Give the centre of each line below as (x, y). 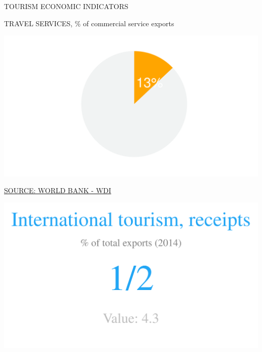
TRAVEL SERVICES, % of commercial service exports (89, 23)
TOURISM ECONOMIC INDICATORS (66, 6)
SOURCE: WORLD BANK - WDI (58, 190)
